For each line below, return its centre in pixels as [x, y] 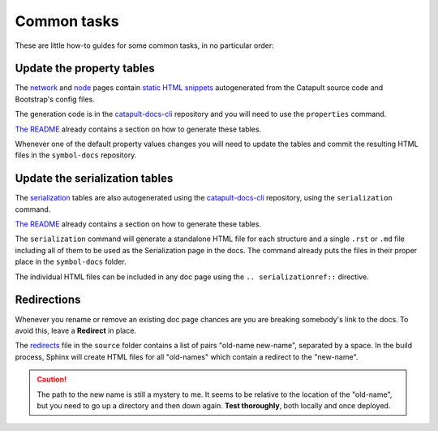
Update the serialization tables [94, 179]
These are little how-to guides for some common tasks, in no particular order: [145, 45]
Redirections [48, 300]
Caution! [52, 379]
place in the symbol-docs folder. [71, 262]
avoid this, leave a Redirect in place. [76, 330]
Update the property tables [85, 69]
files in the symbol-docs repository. [76, 155]
